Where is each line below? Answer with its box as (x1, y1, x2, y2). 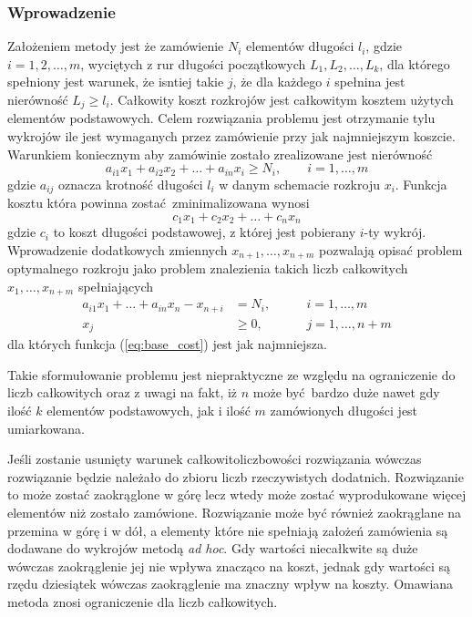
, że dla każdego (232, 72, 323, 91)
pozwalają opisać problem (319, 240, 463, 259)
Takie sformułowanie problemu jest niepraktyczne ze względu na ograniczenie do (7, 365, 456, 384)
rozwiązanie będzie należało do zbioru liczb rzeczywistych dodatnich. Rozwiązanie (7, 467, 464, 486)
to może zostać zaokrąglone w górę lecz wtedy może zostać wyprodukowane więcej (7, 485, 467, 504)
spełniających (77, 276, 154, 295)
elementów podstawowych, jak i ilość (46, 401, 251, 420)
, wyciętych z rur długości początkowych (80, 54, 306, 73)
